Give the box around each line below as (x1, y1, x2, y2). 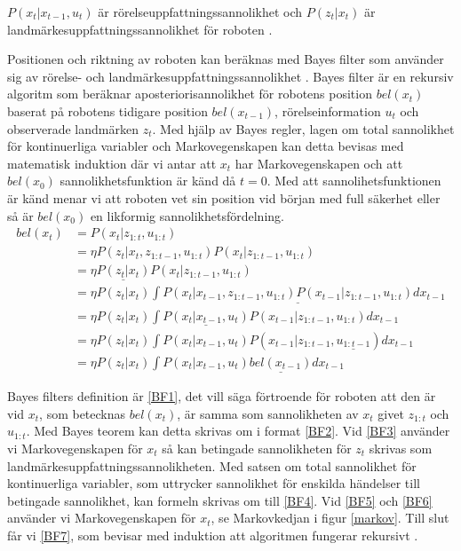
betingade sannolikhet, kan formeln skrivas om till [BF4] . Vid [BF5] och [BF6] (7, 491, 433, 509)
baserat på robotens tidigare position (7, 101, 208, 120)
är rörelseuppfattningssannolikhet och (98, 3, 303, 20)
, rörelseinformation (274, 101, 381, 120)
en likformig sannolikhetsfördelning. (90, 206, 284, 224)
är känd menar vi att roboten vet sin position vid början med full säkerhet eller (7, 188, 441, 207)
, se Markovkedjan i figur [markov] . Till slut (211, 508, 449, 527)
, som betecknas (39, 404, 126, 422)
